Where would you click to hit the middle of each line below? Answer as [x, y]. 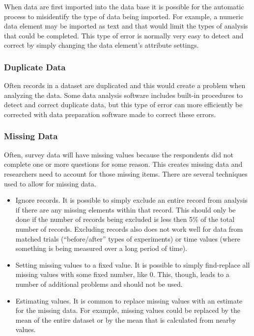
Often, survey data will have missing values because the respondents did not [119, 154]
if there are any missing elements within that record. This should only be [126, 209]
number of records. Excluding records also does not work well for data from [129, 229]
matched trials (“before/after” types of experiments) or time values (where [128, 238]
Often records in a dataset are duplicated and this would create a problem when [125, 85]
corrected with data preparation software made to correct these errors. [110, 114]
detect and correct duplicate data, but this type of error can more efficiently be [123, 105]
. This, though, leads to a [191, 274]
